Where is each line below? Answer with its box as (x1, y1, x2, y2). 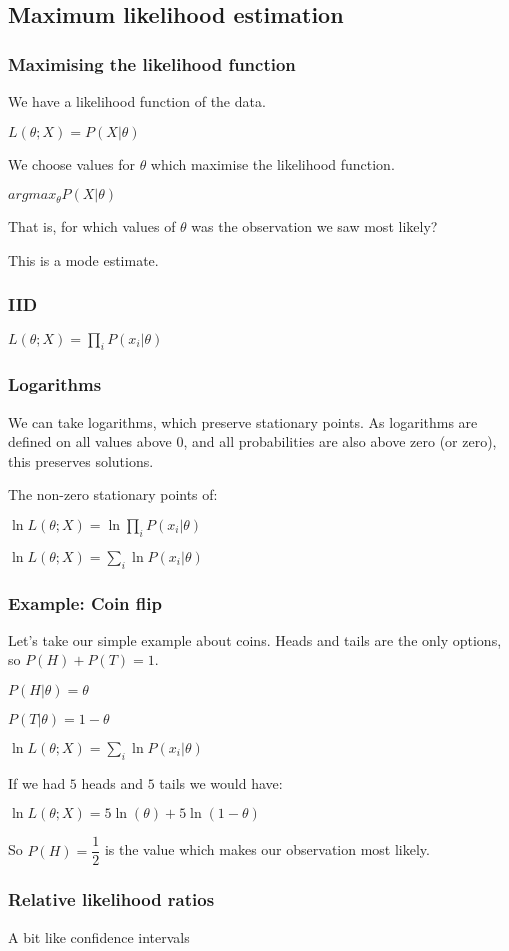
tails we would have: (159, 772, 283, 793)
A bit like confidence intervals (8, 926, 190, 947)
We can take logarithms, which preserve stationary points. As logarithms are (8, 411, 478, 432)
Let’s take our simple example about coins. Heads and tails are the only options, (8, 629, 502, 650)
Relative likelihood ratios (8, 887, 215, 912)
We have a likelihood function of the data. (8, 91, 266, 111)
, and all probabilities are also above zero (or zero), (183, 431, 497, 452)
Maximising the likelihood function (8, 51, 296, 76)
